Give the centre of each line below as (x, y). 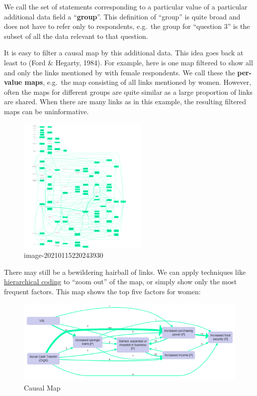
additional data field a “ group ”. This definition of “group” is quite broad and (122, 16)
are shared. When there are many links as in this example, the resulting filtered (125, 101)
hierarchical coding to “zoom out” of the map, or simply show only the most (121, 282)
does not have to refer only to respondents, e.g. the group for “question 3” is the (127, 26)
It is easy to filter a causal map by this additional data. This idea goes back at (124, 53)
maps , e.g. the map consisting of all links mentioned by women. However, (138, 82)
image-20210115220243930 (64, 255)
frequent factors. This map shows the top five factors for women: (102, 291)
